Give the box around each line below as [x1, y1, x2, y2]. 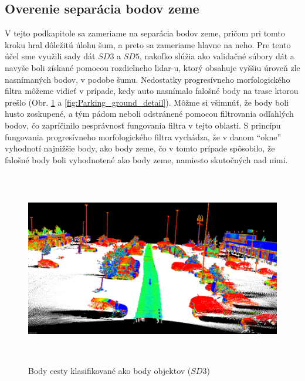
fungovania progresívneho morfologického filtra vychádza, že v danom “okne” [5, 130, 282, 143]
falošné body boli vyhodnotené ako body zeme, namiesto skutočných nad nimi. [5, 153, 288, 166]
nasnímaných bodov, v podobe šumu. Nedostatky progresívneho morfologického [5, 73, 290, 85]
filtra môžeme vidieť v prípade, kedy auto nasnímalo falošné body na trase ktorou [5, 85, 299, 97]
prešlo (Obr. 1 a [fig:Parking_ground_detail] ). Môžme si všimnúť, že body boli [5, 96, 289, 108]
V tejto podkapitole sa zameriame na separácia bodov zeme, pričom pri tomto [5, 27, 285, 39]
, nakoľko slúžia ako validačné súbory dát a [139, 50, 294, 62]
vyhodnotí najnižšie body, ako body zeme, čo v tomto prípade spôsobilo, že [5, 142, 275, 154]
